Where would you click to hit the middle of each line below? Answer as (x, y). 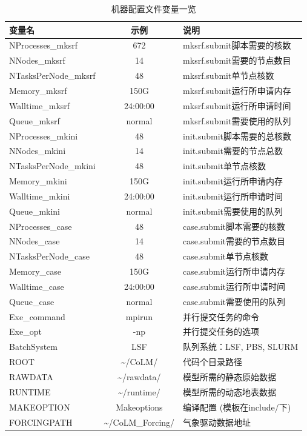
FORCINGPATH (41, 422)
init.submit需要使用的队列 (233, 211)
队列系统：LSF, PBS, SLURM (241, 347)
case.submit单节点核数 (226, 256)
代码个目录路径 (213, 362)
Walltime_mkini (40, 196)
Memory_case (35, 271)
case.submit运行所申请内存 (234, 271)
